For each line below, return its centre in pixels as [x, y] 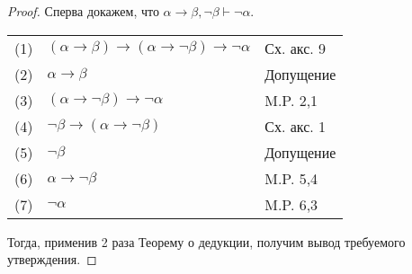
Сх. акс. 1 [296, 126]
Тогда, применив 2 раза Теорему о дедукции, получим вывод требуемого [206, 241]
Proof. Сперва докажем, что [83, 11]
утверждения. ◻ [52, 259]
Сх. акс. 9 [296, 48]
